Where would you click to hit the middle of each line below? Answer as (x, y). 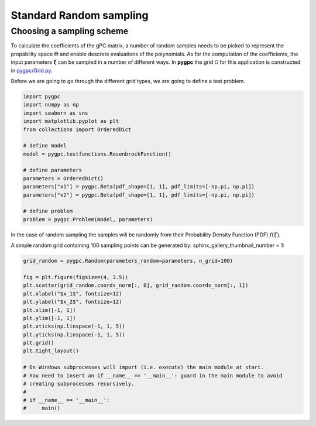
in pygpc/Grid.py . (32, 70)
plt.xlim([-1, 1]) (49, 310)
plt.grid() (39, 343)
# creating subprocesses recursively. (79, 384)
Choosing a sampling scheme (70, 31)
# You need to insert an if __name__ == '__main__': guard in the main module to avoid (153, 375)
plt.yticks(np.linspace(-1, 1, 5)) (74, 334)
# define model (45, 146)
